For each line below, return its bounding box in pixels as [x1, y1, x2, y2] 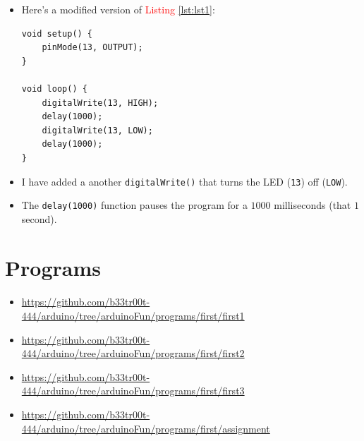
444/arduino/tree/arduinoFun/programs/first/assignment [21, 421, 270, 435]
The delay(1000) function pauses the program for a [21, 198, 248, 212]
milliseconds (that [274, 198, 351, 212]
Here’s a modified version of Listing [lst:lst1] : [21, 2, 215, 16]
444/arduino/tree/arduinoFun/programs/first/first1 [21, 308, 245, 322]
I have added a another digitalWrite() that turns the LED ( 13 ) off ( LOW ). [21, 174, 348, 188]
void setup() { [21, 28, 93, 39]
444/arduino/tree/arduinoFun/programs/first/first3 [21, 383, 245, 398]
